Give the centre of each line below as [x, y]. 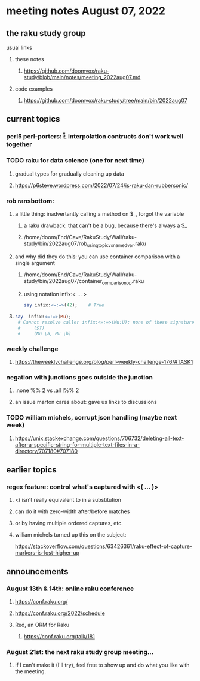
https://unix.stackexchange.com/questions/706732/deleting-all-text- [99, 438]
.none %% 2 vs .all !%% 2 [47, 390]
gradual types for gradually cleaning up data [69, 174]
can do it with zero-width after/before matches [72, 511]
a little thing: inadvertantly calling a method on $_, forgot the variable [99, 213]
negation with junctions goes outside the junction [80, 378]
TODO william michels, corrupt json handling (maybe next [92, 418]
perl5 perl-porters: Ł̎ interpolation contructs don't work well [95, 137]
